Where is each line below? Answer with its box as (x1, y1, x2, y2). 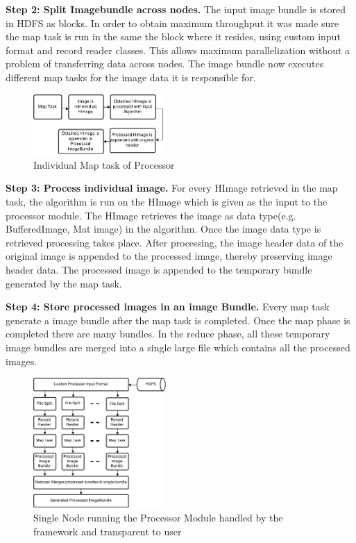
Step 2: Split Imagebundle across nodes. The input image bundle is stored (6, 2, 346, 16)
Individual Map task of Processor (33, 157, 175, 172)
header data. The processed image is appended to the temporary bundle (6, 262, 312, 276)
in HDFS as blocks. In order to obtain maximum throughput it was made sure (6, 15, 339, 30)
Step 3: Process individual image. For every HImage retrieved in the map (6, 181, 338, 195)
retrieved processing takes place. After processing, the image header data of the (6, 235, 344, 249)
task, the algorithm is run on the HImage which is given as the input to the (6, 194, 328, 208)
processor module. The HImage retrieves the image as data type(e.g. (6, 208, 296, 222)
